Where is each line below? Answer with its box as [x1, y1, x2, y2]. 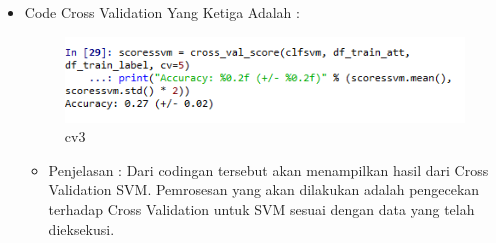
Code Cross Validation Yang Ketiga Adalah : [24, 2, 300, 22]
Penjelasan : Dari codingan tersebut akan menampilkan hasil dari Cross [48, 159, 489, 180]
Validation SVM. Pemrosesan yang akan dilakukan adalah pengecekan [48, 179, 480, 200]
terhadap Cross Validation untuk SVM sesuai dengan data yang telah [48, 198, 475, 219]
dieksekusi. [48, 218, 115, 239]
